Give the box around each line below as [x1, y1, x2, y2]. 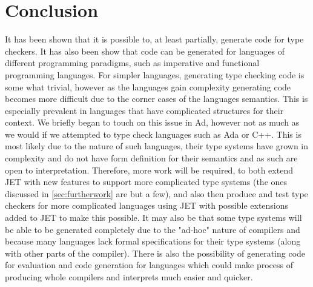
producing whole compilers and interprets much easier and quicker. [5, 271, 253, 283]
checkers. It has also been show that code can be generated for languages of [5, 44, 285, 57]
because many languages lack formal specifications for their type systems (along [5, 235, 301, 248]
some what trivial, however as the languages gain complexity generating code [5, 80, 291, 93]
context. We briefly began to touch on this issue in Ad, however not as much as [5, 116, 300, 129]
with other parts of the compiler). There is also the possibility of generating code [5, 246, 306, 259]
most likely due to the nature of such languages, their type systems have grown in [5, 140, 309, 152]
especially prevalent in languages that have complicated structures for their [5, 104, 284, 116]
